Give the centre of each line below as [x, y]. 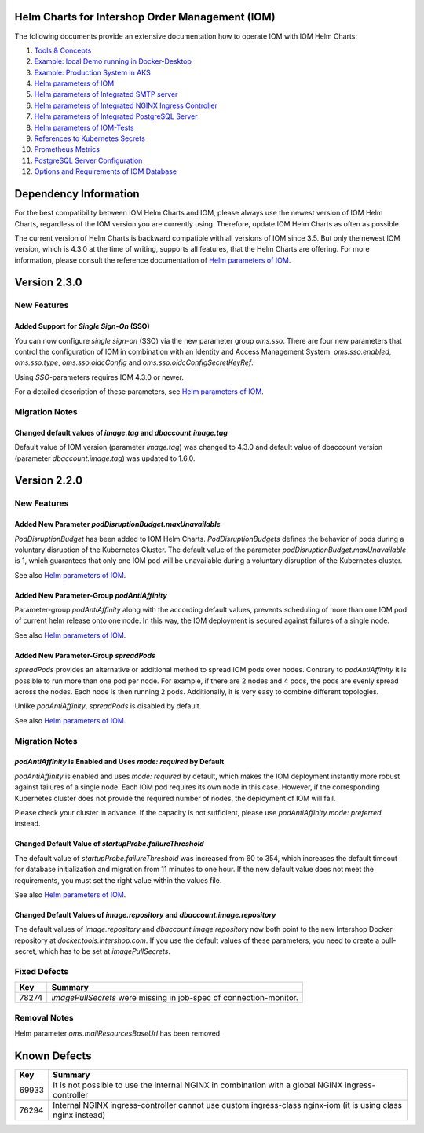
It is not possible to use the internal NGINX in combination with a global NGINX [197, 1085]
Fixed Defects [42, 971]
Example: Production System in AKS [92, 72]
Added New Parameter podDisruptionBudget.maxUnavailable [118, 524]
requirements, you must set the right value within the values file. [118, 880]
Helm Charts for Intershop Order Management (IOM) [145, 17]
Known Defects [53, 1056]
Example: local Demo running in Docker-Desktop [113, 61]
